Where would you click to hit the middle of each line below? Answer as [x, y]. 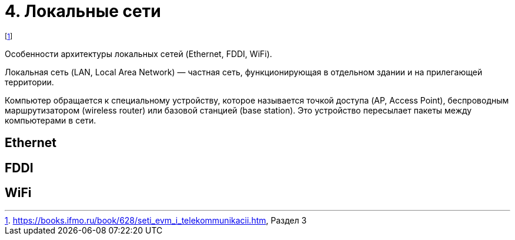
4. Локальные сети [83, 11]
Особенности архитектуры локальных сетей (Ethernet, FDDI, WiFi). [138, 54]
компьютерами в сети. [51, 120]
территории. [29, 82]
